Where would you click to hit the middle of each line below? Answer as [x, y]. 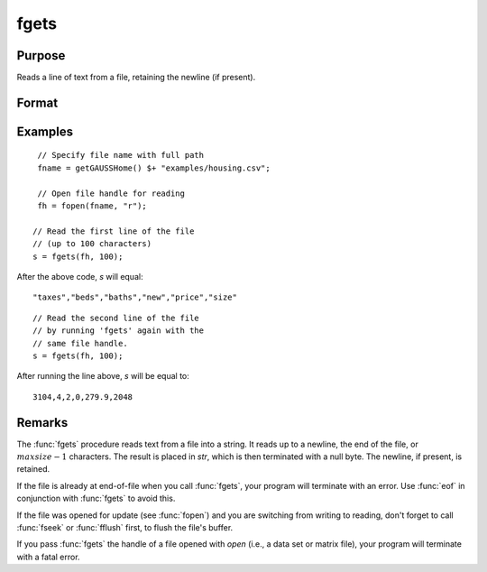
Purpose [41, 55]
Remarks [42, 423]
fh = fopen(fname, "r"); [92, 206]
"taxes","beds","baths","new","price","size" [135, 297]
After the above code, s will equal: [80, 277]
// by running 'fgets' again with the [119, 331]
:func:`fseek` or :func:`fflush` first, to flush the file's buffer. [125, 527]
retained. [33, 469]
